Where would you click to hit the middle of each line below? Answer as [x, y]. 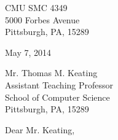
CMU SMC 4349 [36, 7]
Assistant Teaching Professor [59, 84]
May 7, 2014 [28, 52]
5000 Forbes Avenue [42, 19]
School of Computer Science [57, 97]
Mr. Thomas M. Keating [51, 73]
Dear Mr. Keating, [40, 129]
